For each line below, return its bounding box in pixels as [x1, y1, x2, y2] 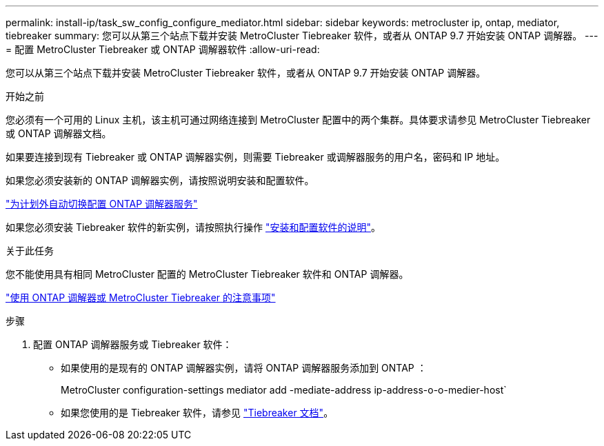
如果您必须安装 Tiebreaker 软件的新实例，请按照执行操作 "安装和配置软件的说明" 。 [6, 221, 381, 233]
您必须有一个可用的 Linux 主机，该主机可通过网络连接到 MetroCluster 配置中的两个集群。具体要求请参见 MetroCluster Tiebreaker [6, 114, 591, 125]
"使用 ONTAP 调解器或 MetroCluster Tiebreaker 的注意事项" [6, 292, 276, 303]
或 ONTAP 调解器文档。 [6, 128, 112, 139]
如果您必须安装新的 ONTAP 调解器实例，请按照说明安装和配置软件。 [6, 174, 314, 186]
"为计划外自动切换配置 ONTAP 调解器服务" [6, 198, 198, 210]
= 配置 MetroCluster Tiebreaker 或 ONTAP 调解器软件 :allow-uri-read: [6, 43, 320, 55]
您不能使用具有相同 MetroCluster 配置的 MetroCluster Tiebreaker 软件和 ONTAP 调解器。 [6, 268, 409, 280]
